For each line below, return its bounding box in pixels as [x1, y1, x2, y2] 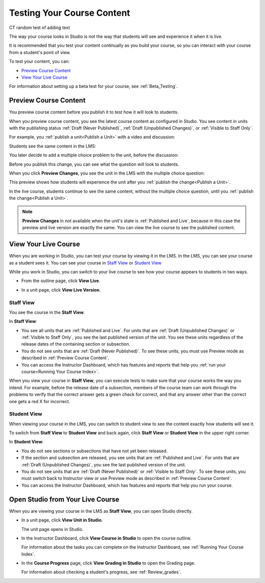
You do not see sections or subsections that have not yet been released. [21, 448, 168, 454]
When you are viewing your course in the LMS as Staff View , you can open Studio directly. [9, 508, 193, 514]
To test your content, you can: [9, 58, 70, 64]
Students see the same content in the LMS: [9, 143, 97, 149]
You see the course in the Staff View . [9, 309, 85, 315]
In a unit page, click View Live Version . [21, 287, 101, 292]
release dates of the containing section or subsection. [21, 341, 131, 347]
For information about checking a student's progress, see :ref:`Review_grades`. [21, 569, 182, 575]
